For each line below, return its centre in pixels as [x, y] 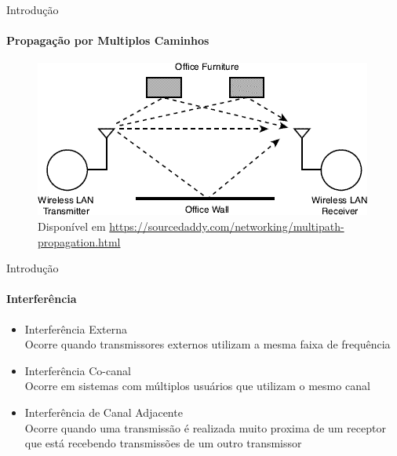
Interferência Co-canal [78, 370]
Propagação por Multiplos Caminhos [108, 40]
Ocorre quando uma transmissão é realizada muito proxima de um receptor [205, 427]
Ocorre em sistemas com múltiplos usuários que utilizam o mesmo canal [197, 386]
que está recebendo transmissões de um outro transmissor [163, 443]
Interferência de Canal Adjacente [104, 412]
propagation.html [79, 241]
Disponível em [72, 226]
